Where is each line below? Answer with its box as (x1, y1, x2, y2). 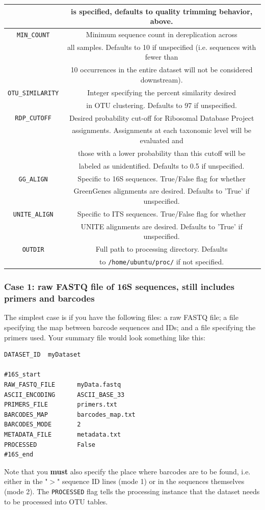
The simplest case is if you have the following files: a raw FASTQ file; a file (4, 312, 238, 323)
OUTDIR (22, 246, 44, 254)
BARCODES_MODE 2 (4, 421, 81, 428)
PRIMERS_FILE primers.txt (4, 401, 117, 409)
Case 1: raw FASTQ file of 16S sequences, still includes (4, 280, 234, 293)
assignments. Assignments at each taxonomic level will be (72, 125, 252, 136)
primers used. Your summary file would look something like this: (4, 332, 205, 342)
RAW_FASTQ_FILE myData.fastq (4, 381, 121, 388)
